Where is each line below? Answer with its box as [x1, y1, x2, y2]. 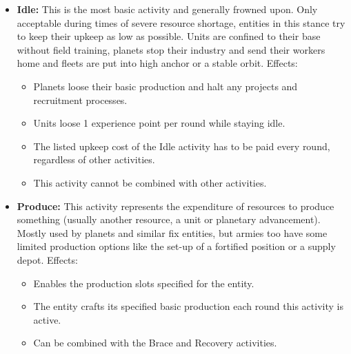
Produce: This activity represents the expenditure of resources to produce [17, 198, 334, 213]
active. [33, 312, 61, 326]
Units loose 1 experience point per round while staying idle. [33, 116, 285, 130]
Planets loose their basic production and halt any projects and [33, 79, 298, 93]
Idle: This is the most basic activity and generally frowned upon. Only [17, 2, 318, 16]
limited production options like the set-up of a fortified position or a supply [17, 239, 336, 253]
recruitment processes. [33, 92, 128, 107]
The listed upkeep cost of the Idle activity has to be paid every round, [33, 138, 330, 153]
